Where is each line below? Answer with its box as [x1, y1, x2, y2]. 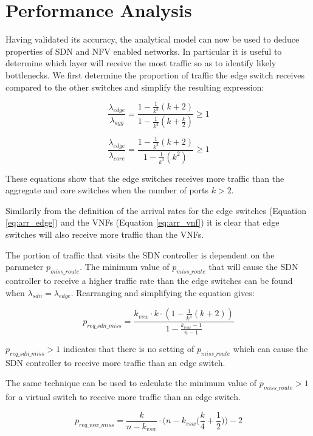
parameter [5, 260, 44, 273]
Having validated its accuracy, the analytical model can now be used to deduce [5, 33, 300, 46]
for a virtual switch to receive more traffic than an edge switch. [5, 390, 241, 403]
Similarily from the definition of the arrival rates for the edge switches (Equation [5, 204, 306, 216]
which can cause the [233, 342, 308, 355]
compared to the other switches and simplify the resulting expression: [5, 80, 264, 93]
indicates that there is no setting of [63, 342, 194, 355]
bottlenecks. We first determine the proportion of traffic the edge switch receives [5, 68, 305, 81]
